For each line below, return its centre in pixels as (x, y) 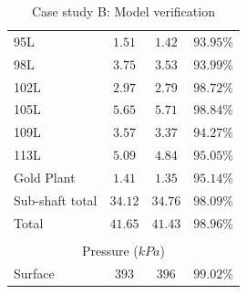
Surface (34, 273)
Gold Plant (45, 177)
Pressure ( (110, 250)
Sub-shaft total (56, 199)
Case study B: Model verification (123, 11)
